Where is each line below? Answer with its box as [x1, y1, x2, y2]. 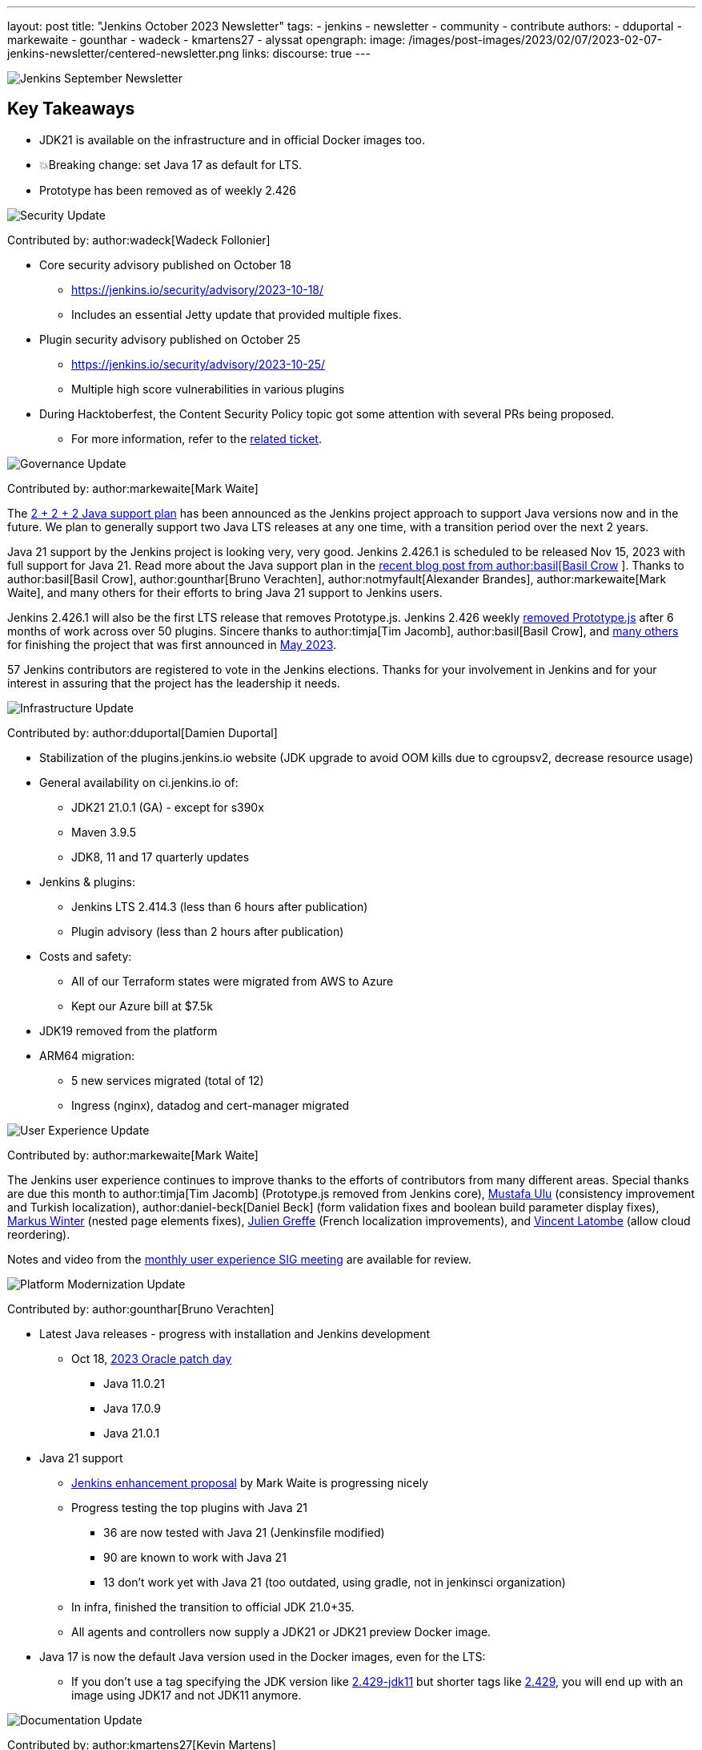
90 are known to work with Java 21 [103, 1550, 287, 1564]
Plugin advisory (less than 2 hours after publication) [71, 924, 344, 938]
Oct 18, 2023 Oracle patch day [71, 1351, 232, 1365]
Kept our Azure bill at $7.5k [71, 998, 213, 1013]
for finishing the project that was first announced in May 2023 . [7, 637, 337, 651]
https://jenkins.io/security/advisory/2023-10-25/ [71, 357, 326, 371]
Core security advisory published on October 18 [39, 257, 291, 272]
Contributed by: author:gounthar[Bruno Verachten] [7, 1301, 275, 1316]
